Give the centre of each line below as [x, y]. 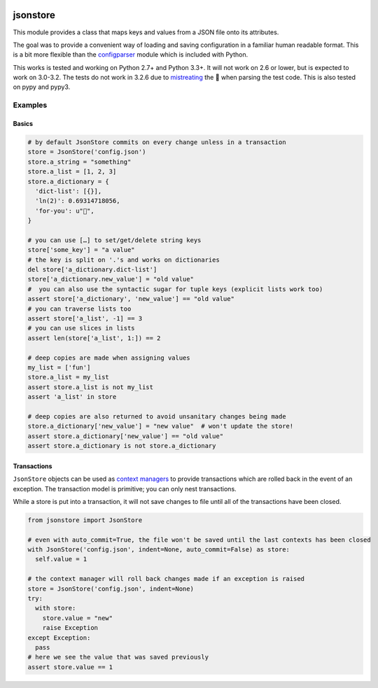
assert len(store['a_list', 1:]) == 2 [94, 338]
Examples [30, 105]
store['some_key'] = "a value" [82, 250]
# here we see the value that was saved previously [118, 657]
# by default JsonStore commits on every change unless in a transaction [157, 142]
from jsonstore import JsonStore [85, 520]
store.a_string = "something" [79, 162]
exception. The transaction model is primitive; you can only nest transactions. [125, 489]
